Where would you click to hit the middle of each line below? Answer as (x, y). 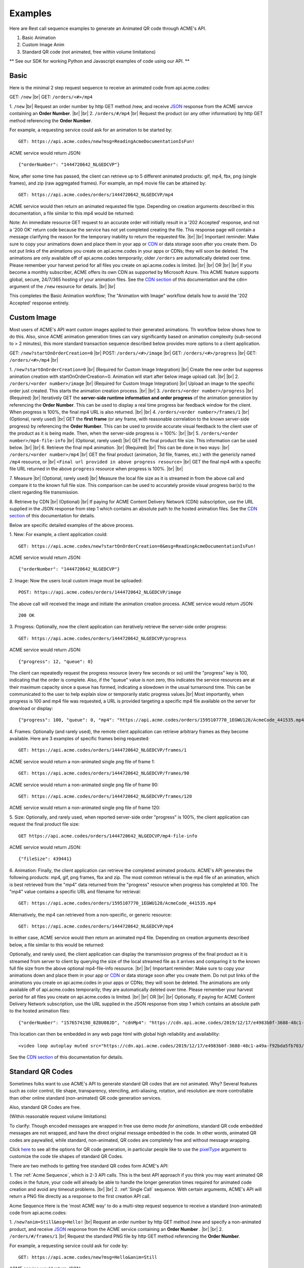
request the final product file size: (45, 824)
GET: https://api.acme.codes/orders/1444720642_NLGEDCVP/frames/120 (105, 796)
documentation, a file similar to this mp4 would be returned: (72, 214)
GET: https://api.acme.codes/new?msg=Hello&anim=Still (88, 1257)
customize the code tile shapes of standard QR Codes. (66, 1156)
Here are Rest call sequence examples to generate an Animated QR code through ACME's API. (108, 28)
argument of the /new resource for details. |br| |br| (62, 286)
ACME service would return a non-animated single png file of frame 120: (85, 808)
